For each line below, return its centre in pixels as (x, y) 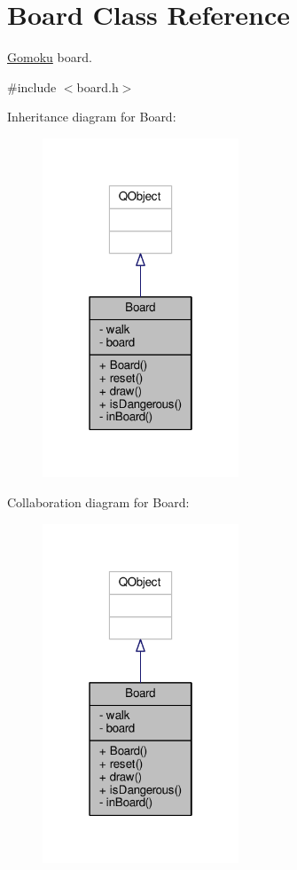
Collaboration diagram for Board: (98, 502)
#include (32, 86)
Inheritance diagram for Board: (92, 117)
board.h (98, 86)
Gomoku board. (50, 57)
